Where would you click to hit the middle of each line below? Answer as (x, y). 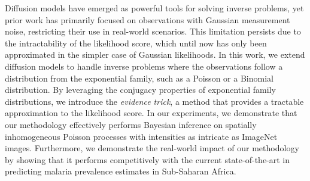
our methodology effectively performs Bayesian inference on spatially (131, 124)
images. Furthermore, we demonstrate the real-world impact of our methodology (152, 148)
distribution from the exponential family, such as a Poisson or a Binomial (139, 78)
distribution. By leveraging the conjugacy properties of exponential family (140, 90)
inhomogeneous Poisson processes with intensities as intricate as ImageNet (141, 136)
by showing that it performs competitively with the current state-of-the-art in (148, 159)
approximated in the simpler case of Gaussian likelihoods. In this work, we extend (155, 54)
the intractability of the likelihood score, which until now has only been (136, 43)
